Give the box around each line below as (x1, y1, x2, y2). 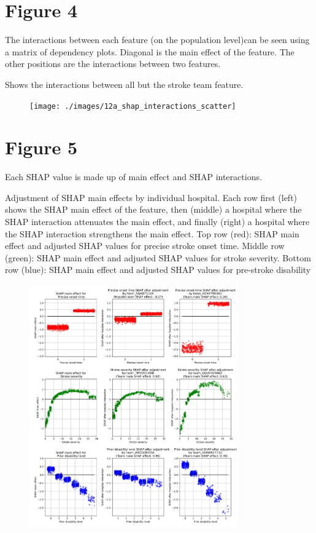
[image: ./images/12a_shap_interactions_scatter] (29, 101, 236, 111)
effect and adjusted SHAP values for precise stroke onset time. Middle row (5, 239, 285, 252)
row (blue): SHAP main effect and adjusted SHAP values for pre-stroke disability (5, 263, 311, 276)
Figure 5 (5, 135, 78, 160)
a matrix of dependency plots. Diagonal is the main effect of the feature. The (5, 45, 295, 58)
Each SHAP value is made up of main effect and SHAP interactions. (5, 170, 262, 183)
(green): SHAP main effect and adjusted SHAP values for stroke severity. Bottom (5, 251, 311, 264)
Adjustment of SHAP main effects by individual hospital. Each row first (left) (5, 191, 298, 203)
